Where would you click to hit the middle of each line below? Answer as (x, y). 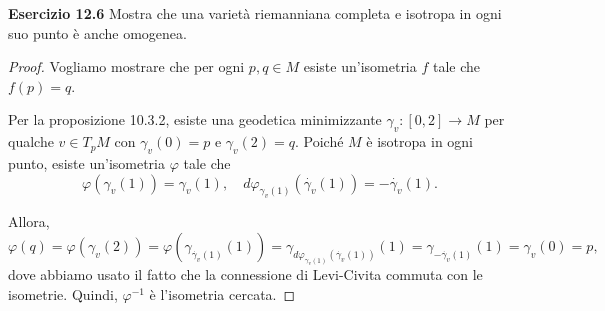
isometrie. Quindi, (63, 293)
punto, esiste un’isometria (86, 162)
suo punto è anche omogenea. (97, 32)
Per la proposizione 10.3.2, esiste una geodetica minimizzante (195, 119)
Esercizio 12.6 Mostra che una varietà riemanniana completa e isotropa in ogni (255, 13)
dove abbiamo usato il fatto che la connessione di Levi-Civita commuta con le (245, 274)
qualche (31, 141)
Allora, (29, 221)
